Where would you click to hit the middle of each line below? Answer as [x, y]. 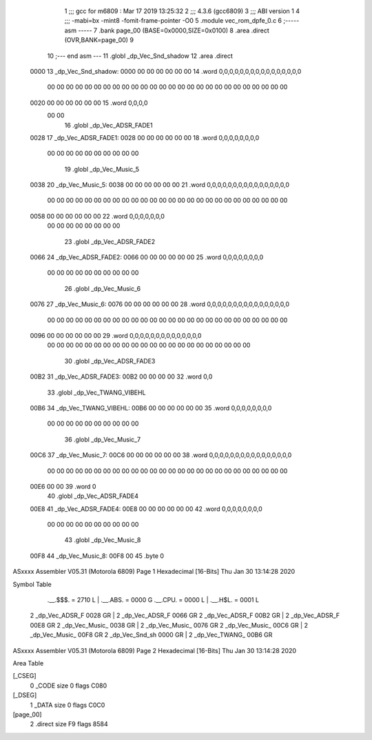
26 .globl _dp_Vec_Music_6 [103, 288]
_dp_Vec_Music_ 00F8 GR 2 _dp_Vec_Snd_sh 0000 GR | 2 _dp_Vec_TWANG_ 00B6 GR [151, 635]
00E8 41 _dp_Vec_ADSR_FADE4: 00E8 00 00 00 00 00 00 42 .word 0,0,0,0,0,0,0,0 [146, 509]
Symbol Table [32, 584]
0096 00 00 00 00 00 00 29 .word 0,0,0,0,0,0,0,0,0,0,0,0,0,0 [116, 335]
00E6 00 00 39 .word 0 [63, 486]
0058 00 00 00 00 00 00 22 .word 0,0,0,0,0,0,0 [97, 216]
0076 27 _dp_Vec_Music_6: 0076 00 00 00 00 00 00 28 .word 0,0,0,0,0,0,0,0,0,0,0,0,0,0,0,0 [159, 304]
